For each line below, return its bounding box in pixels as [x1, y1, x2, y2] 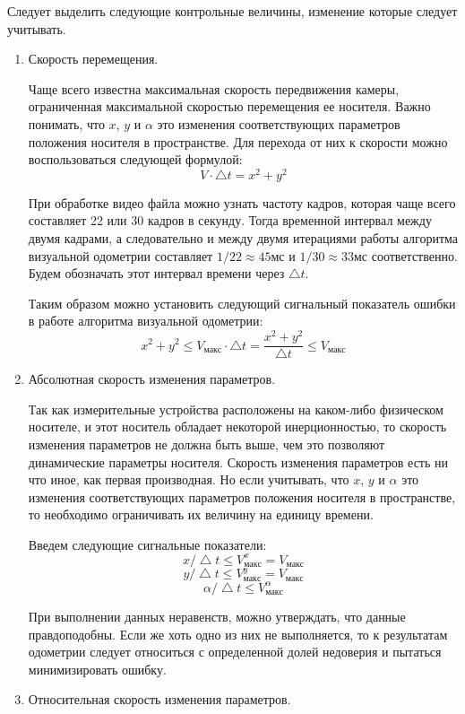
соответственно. [371, 246, 458, 265]
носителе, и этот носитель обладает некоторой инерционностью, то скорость [28, 417, 447, 436]
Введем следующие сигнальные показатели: [28, 535, 267, 553]
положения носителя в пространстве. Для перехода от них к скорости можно [28, 132, 448, 151]
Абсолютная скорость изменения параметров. [28, 370, 276, 388]
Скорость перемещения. [28, 49, 159, 68]
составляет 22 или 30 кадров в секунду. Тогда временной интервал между [28, 211, 432, 230]
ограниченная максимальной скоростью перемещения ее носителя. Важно [28, 97, 431, 116]
